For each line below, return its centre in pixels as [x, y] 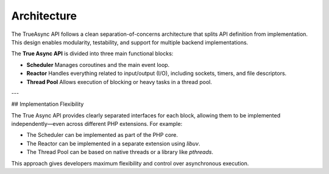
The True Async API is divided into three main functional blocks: [92, 54]
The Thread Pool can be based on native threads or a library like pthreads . [120, 152]
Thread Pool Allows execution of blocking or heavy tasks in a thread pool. [119, 82]
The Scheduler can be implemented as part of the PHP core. [102, 135]
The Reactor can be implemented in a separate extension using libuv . [113, 144]
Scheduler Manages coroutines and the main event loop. [98, 64]
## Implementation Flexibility [48, 104]
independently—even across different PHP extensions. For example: [97, 124]
